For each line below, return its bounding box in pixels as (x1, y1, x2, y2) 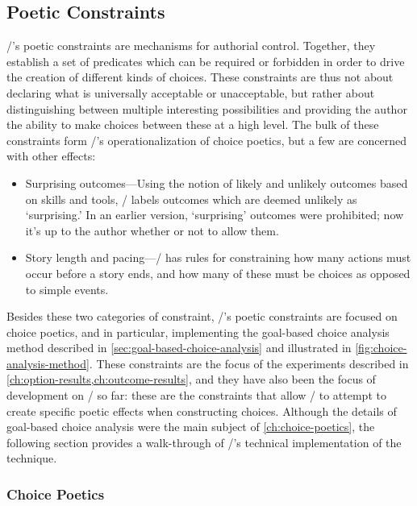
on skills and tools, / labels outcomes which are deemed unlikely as (25, 190, 357, 207)
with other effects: (6, 147, 96, 164)
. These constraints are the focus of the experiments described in (89, 355, 409, 371)
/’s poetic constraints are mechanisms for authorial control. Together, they (6, 37, 376, 54)
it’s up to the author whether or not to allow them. (25, 222, 279, 238)
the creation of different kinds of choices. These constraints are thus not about (6, 68, 394, 85)
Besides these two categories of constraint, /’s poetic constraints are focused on (6, 308, 398, 325)
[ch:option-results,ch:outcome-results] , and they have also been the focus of (6, 371, 376, 388)
